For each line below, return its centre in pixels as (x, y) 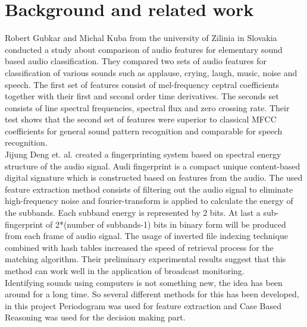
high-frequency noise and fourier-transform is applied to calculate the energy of (149, 201)
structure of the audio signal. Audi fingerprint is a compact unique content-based (153, 166)
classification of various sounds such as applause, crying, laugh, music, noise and (151, 72)
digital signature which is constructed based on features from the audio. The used (154, 177)
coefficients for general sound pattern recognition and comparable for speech (144, 131)
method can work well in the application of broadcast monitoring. (125, 271)
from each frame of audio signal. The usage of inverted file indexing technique (146, 236)
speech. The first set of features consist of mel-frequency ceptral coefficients (142, 84)
